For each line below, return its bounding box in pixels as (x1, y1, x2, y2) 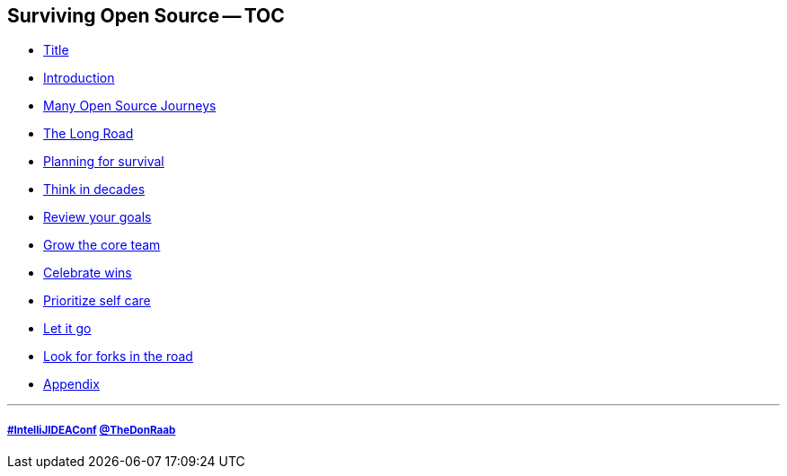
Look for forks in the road (43, 348, 193, 365)
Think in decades (43, 181, 146, 198)
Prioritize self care (43, 293, 151, 309)
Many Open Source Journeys (43, 98, 217, 114)
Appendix (43, 376, 100, 392)
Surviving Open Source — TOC (7, 4, 285, 27)
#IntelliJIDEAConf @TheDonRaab (7, 423, 176, 436)
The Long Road (43, 126, 134, 142)
